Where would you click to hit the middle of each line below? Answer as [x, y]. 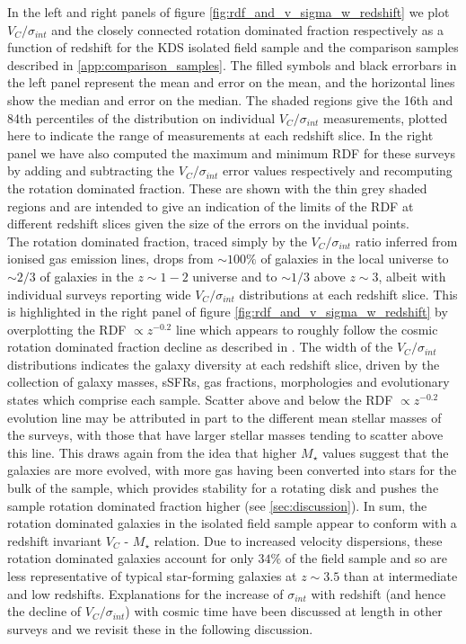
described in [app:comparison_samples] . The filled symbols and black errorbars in [232, 64]
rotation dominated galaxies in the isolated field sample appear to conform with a [232, 523]
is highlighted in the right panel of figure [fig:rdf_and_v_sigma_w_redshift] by [228, 312]
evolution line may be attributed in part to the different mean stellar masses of [224, 417]
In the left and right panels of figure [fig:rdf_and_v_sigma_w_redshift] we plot [229, 12]
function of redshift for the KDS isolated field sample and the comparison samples [233, 47]
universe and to [235, 276]
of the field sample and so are [366, 558]
